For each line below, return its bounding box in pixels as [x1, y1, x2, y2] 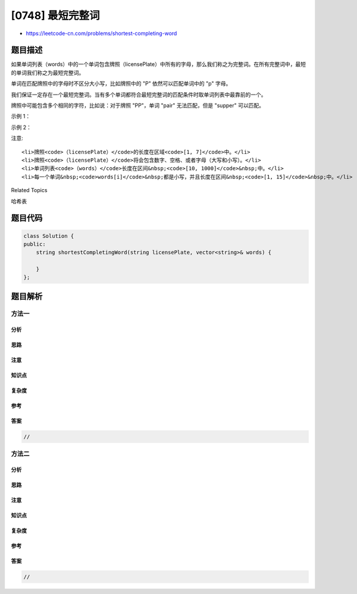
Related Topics [11, 187, 48, 194]
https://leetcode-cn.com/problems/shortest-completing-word [26, 30, 177, 37]
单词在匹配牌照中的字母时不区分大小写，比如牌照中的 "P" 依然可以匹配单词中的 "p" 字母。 [11, 80, 231, 87]
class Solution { [23, 232, 74, 239]
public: [23, 241, 46, 247]
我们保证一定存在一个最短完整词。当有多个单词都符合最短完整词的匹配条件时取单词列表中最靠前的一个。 [11, 91, 267, 98]
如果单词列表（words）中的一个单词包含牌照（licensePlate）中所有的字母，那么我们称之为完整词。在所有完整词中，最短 [11, 61, 306, 68]
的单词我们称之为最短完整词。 [11, 69, 84, 76]
